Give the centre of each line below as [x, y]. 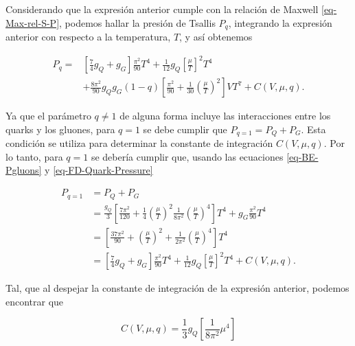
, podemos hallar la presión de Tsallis [137, 22]
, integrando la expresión [280, 22]
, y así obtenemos [216, 37]
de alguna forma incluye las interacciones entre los [225, 116]
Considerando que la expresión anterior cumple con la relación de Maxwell [162, 9]
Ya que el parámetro [48, 116]
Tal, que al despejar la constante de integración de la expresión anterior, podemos [177, 288]
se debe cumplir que [185, 129]
